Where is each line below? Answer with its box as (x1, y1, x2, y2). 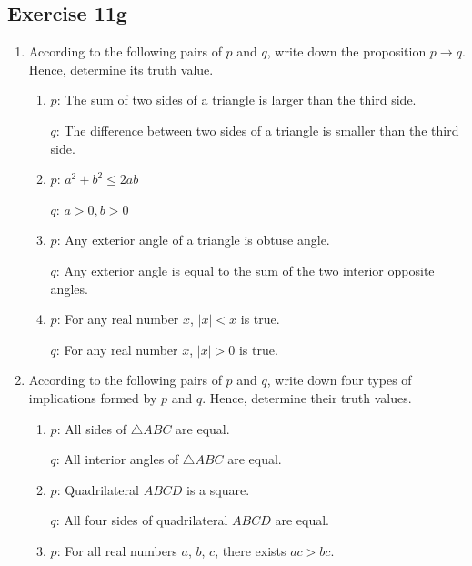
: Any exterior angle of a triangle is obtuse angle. (56, 230, 330, 249)
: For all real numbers (56, 541, 177, 560)
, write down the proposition (266, 42, 427, 61)
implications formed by (28, 388, 157, 407)
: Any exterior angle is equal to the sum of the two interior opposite (55, 260, 435, 279)
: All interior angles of (55, 450, 179, 469)
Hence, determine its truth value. (28, 59, 214, 78)
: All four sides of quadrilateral (55, 510, 228, 530)
